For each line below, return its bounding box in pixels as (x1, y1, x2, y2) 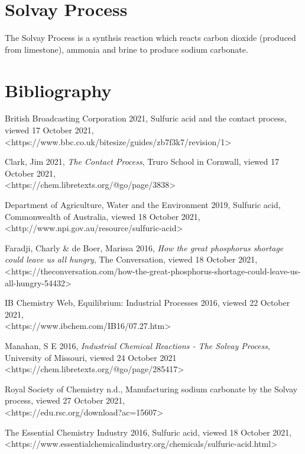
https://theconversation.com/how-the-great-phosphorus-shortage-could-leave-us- (11, 264, 301, 277)
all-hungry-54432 (5, 276, 65, 289)
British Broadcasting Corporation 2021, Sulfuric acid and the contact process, (5, 112, 287, 124)
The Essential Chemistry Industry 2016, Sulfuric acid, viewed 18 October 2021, (5, 426, 292, 438)
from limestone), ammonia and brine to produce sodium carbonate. (5, 43, 248, 55)
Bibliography (5, 78, 112, 102)
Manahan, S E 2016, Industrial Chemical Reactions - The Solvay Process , (5, 339, 270, 351)
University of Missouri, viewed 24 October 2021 (5, 351, 177, 363)
